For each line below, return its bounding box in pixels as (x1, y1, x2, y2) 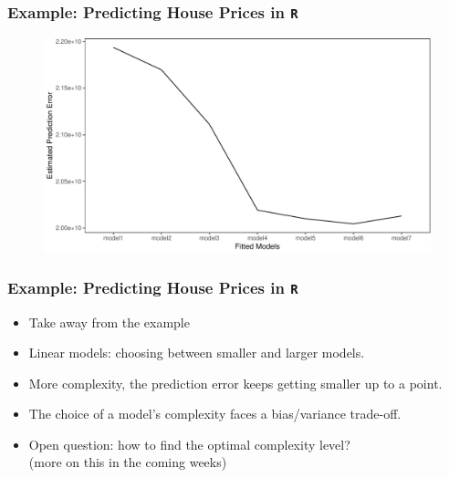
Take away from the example (28, 312, 190, 331)
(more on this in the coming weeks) (28, 452, 227, 472)
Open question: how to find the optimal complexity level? (28, 434, 350, 453)
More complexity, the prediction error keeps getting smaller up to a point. (28, 373, 443, 392)
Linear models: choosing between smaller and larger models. (28, 343, 365, 362)
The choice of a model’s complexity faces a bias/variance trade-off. (28, 404, 402, 423)
